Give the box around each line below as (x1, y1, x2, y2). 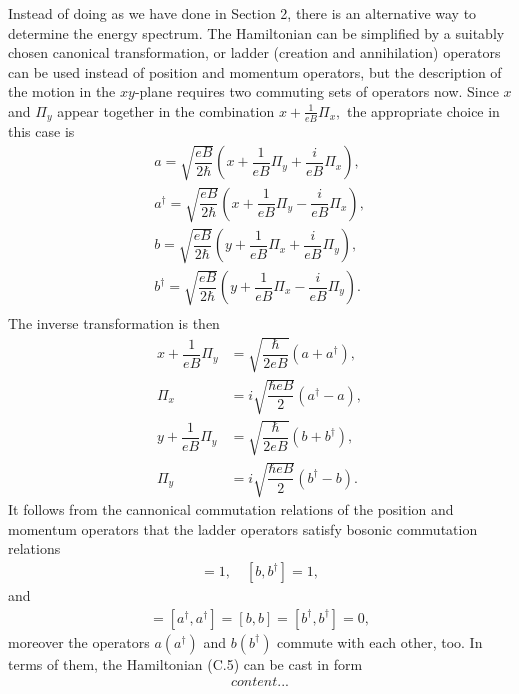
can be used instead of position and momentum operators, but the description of (8, 61, 502, 82)
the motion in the (8, 81, 116, 102)
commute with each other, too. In (277, 631, 483, 652)
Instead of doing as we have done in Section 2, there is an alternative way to (8, 3, 477, 23)
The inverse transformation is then (8, 313, 220, 334)
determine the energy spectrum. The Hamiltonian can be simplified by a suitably (8, 22, 505, 43)
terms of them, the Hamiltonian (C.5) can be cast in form (8, 653, 363, 674)
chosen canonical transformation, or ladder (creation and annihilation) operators (8, 42, 501, 63)
